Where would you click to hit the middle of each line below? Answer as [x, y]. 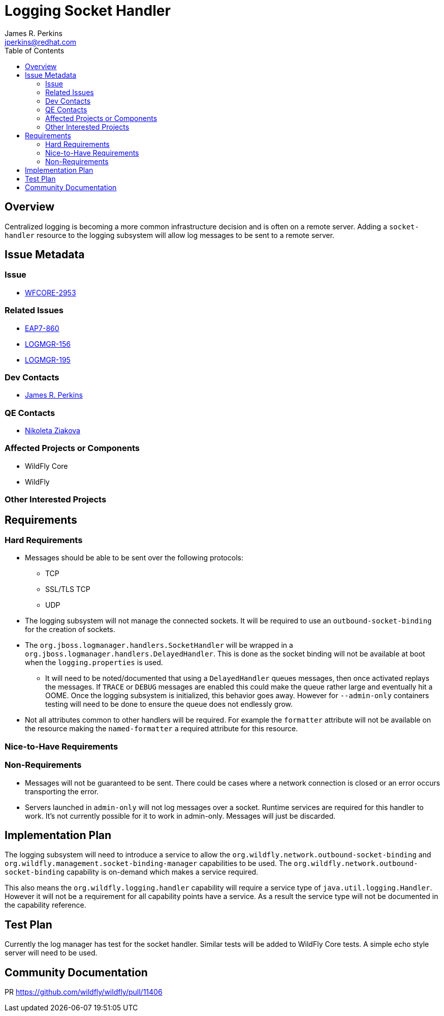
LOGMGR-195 [48, 360]
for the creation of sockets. [70, 630]
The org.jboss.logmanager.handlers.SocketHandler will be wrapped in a [159, 645]
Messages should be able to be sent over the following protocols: [134, 558]
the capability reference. [45, 905]
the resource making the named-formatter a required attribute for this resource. [162, 729]
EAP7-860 [42, 328]
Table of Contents [35, 50]
